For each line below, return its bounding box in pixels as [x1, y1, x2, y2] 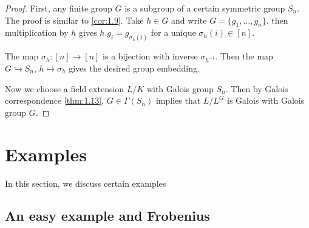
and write [171, 13, 207, 26]
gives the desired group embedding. [69, 62, 200, 74]
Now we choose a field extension [5, 82, 124, 95]
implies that [155, 94, 201, 107]
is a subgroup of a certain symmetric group [124, 2, 285, 14]
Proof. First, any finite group [5, 2, 112, 14]
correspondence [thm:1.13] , [5, 94, 104, 107]
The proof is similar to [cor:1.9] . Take [5, 13, 144, 26]
